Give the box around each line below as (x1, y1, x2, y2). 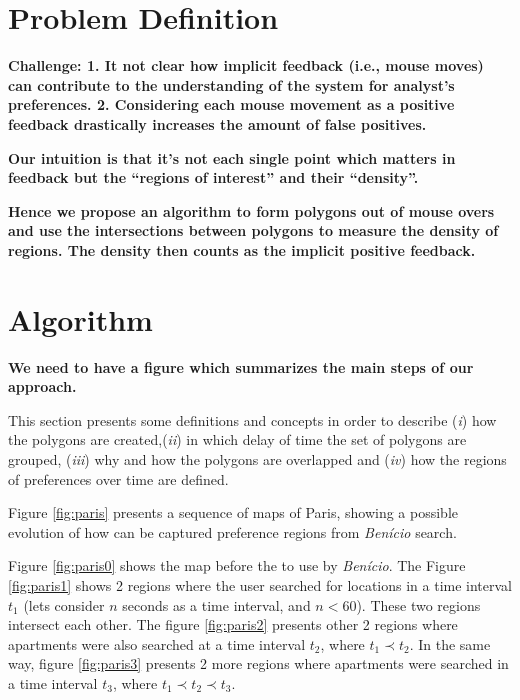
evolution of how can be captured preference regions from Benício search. (8, 521, 457, 542)
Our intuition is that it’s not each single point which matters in (8, 147, 456, 168)
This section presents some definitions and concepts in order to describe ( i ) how (8, 409, 497, 430)
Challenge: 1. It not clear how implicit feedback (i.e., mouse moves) (8, 55, 484, 76)
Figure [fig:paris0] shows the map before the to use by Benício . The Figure (8, 555, 466, 576)
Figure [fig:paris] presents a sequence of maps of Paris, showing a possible (8, 502, 459, 523)
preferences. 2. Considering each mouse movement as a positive (8, 94, 455, 115)
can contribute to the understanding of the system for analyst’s (8, 74, 455, 95)
